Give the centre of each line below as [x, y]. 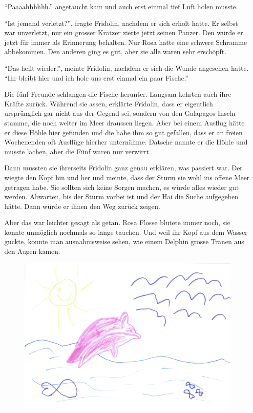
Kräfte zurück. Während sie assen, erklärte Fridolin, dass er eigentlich [109, 103]
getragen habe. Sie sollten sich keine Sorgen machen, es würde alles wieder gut [122, 187]
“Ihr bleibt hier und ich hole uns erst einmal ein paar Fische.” [96, 77]
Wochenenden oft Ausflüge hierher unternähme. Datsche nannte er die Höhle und [126, 142]
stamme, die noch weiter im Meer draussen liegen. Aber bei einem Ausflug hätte [125, 122]
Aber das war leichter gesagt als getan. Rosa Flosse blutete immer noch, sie [117, 222]
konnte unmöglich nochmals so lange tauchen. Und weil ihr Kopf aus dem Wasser [126, 232]
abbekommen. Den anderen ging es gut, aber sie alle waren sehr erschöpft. [116, 52]
